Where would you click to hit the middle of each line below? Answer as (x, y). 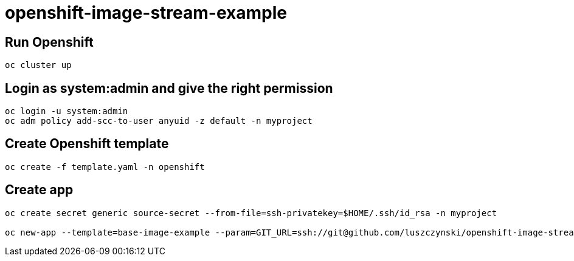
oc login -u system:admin (67, 111)
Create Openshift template (87, 144)
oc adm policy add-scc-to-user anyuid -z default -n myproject (159, 121)
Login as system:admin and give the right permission (169, 88)
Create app (39, 190)
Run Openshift (49, 42)
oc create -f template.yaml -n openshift (105, 167)
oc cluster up (38, 65)
